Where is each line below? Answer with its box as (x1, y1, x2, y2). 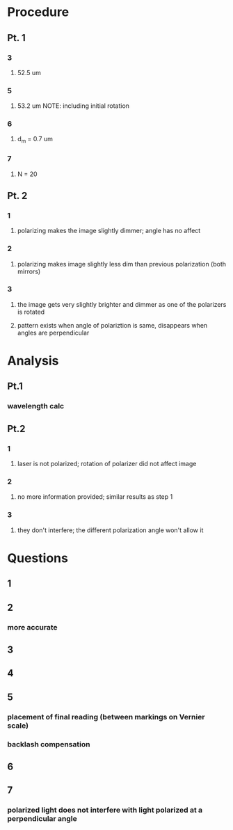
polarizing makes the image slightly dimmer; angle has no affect (17, 227, 201, 235)
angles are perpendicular (17, 328, 90, 337)
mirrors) (17, 267, 41, 276)
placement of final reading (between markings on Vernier (7, 712, 205, 721)
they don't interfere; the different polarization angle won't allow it (17, 526, 204, 534)
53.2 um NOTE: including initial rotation (17, 102, 130, 110)
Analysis (7, 353, 59, 369)
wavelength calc (7, 401, 65, 411)
